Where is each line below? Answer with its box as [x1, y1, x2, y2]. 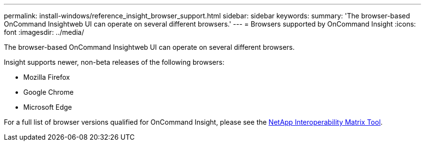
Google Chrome [23, 88, 74, 96]
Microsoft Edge [23, 103, 72, 111]
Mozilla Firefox [23, 73, 70, 81]
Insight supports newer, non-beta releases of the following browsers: [4, 58, 225, 66]
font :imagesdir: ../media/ [4, 28, 84, 36]
